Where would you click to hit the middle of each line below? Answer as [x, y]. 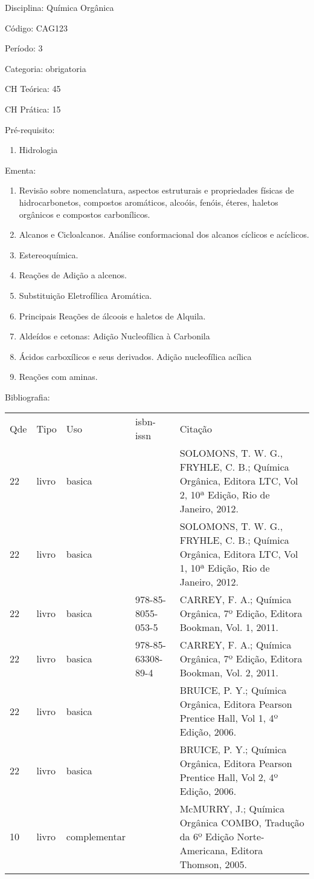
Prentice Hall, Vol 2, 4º [229, 777]
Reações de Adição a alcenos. [73, 275]
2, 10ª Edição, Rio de [225, 495]
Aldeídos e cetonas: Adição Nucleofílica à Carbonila [114, 336]
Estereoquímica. [49, 254]
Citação [196, 428]
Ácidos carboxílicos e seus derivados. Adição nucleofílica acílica [135, 356]
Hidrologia [38, 150]
